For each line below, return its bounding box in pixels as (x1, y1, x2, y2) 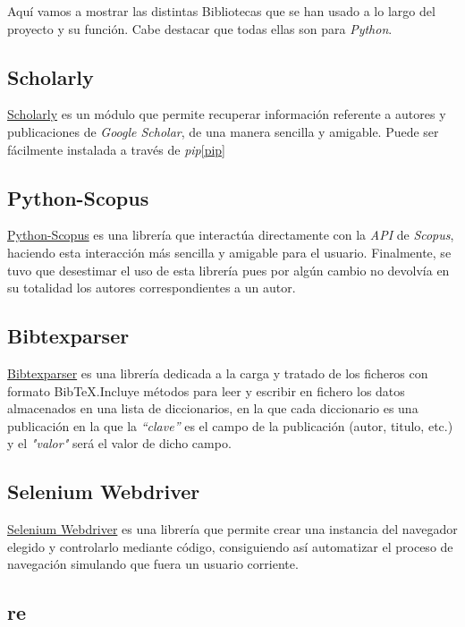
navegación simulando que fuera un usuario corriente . (7, 555, 299, 573)
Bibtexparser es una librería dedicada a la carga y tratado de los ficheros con (7, 363, 428, 382)
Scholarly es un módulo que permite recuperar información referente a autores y (7, 105, 446, 123)
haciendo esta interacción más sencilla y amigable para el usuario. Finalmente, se (7, 242, 452, 261)
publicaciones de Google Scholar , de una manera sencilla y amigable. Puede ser (7, 122, 439, 140)
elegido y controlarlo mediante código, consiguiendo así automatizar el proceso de (7, 537, 453, 555)
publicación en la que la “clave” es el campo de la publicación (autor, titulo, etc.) (7, 416, 453, 435)
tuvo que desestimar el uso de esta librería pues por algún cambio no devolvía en (7, 260, 450, 279)
